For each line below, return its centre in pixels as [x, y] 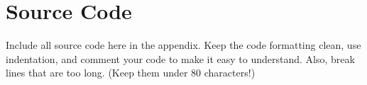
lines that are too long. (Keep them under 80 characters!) [131, 73]
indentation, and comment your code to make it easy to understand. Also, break [180, 58]
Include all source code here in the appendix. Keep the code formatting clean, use [183, 45]
